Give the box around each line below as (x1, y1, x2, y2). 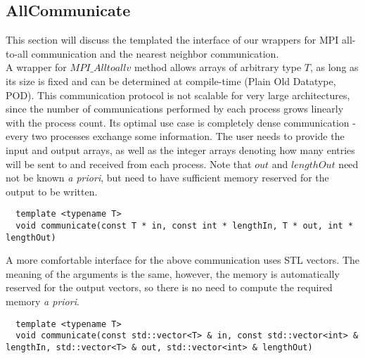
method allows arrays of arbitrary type (134, 60, 302, 75)
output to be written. (6, 184, 98, 198)
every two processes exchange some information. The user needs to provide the (6, 129, 345, 143)
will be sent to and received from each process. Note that (6, 156, 252, 171)
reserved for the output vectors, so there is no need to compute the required (6, 280, 333, 295)
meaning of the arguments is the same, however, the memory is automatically (6, 266, 340, 281)
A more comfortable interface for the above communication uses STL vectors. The (6, 252, 360, 267)
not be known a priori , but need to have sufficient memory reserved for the (6, 170, 329, 185)
